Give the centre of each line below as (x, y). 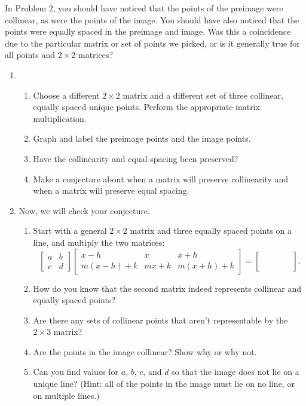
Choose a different (66, 95)
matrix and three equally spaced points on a (211, 231)
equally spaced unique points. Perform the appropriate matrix (146, 107)
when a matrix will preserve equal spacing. (111, 190)
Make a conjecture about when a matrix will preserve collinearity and (161, 178)
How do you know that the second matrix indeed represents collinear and (167, 288)
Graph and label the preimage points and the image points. (142, 138)
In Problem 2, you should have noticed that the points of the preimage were (144, 8)
